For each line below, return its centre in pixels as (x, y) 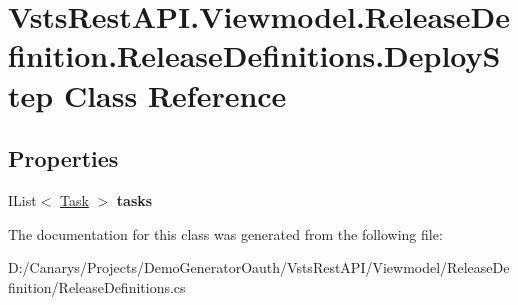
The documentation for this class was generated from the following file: (225, 233)
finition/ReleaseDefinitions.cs (97, 286)
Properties (63, 158)
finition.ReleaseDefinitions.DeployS (254, 55)
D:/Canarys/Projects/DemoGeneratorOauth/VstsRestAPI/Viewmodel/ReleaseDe (259, 267)
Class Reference (175, 94)
